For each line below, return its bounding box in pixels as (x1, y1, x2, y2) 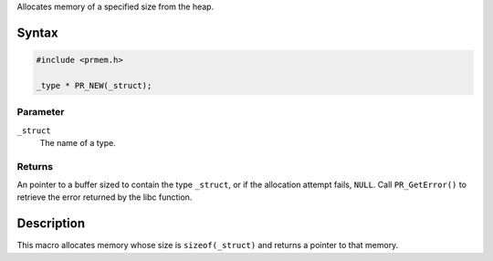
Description (16, 215, 86, 232)
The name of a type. (39, 137, 116, 148)
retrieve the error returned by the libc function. (16, 192, 193, 203)
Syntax (16, 25, 58, 40)
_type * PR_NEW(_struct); (36, 80, 152, 90)
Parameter (16, 106, 65, 119)
